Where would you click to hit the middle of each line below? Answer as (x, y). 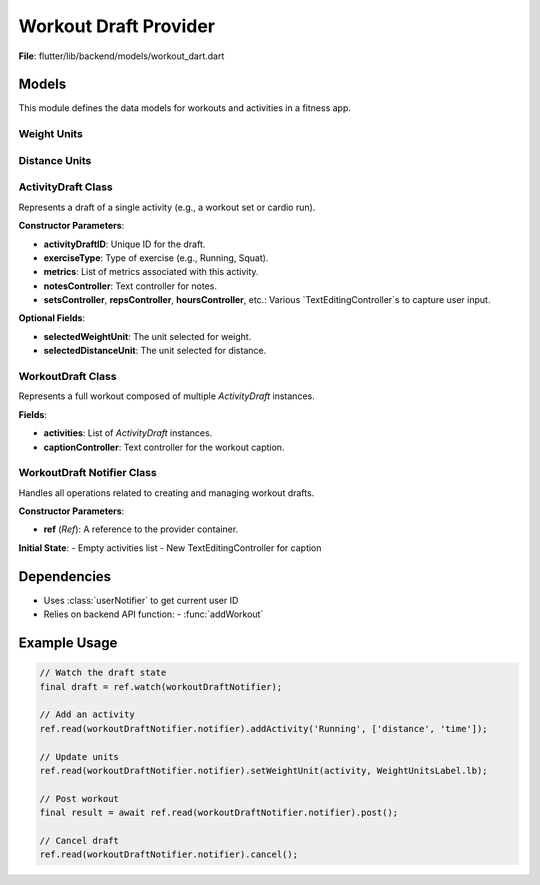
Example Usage (68, 642)
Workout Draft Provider (116, 26)
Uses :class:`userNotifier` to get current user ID (141, 600)
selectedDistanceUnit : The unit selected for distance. (155, 351)
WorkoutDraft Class (67, 376)
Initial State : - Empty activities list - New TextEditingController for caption (170, 547)
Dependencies (65, 576)
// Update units (79, 756)
